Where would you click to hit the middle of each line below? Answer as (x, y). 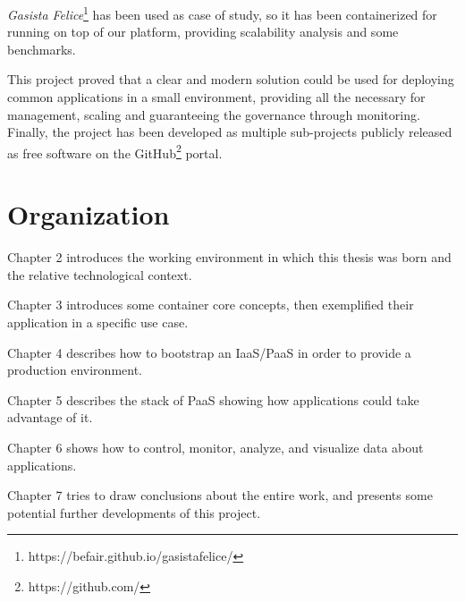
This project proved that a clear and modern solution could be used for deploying (231, 79)
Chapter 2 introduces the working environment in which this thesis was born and (229, 257)
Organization (89, 214)
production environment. (75, 370)
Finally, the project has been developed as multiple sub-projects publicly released (230, 132)
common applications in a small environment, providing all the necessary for (216, 97)
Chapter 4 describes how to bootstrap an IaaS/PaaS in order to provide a (209, 352)
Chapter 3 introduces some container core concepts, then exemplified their (211, 305)
